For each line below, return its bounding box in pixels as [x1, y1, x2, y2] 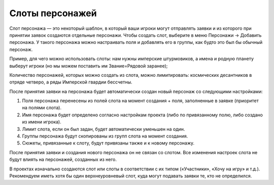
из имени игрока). [22, 119, 61, 125]
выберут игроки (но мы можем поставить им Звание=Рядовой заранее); [9, 63, 168, 69]
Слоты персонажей [9, 8, 97, 19]
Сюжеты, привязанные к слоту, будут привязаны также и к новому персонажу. [22, 140, 195, 146]
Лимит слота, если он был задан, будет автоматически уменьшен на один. [22, 126, 185, 132]
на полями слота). [22, 105, 62, 111]
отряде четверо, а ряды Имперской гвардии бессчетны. [9, 79, 132, 85]
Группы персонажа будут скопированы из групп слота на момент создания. [22, 133, 188, 139]
